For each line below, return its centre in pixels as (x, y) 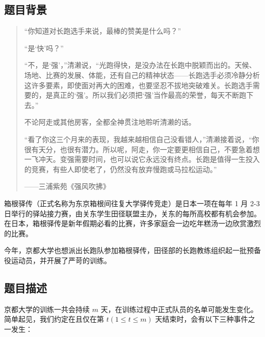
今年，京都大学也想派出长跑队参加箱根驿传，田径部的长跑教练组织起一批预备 (132, 250)
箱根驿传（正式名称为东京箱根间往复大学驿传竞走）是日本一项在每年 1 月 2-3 (132, 203)
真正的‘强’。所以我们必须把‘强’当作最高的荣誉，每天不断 (146, 95)
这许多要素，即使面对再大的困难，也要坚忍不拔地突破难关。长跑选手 (138, 85)
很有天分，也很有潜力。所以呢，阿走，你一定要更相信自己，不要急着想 (142, 149)
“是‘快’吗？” (44, 48)
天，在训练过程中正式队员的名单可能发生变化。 (179, 309)
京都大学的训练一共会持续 (47, 309)
